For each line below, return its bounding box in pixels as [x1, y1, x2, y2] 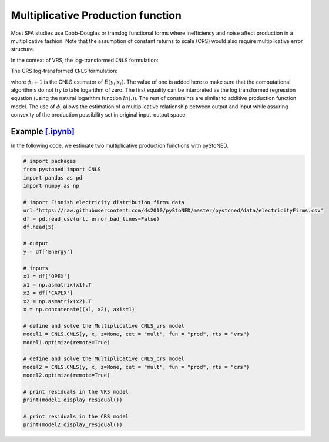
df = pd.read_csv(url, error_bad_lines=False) [23, 215, 160, 222]
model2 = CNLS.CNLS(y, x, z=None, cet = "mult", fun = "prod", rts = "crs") [23, 364, 250, 370]
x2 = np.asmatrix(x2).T [23, 298, 92, 304]
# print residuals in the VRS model [23, 388, 129, 395]
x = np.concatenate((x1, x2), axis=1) [23, 306, 135, 313]
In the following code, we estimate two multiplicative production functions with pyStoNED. [11, 142, 229, 149]
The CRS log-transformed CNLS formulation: [11, 68, 118, 75]
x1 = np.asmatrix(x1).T [23, 281, 92, 288]
